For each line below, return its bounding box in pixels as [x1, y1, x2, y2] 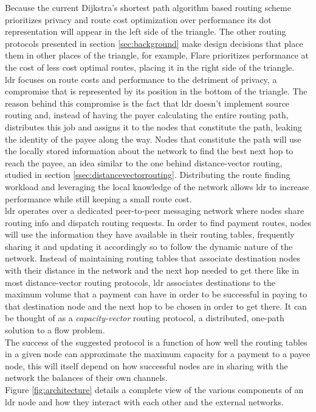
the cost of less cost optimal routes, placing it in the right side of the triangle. [5, 60, 295, 73]
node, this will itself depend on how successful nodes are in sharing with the [5, 359, 288, 372]
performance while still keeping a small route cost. [5, 192, 192, 205]
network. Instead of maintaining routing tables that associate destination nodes [5, 252, 300, 265]
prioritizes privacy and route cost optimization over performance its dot [5, 13, 272, 26]
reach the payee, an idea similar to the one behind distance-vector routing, [5, 156, 283, 169]
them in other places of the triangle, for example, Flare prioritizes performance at [5, 49, 309, 62]
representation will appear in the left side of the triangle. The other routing [5, 25, 286, 38]
